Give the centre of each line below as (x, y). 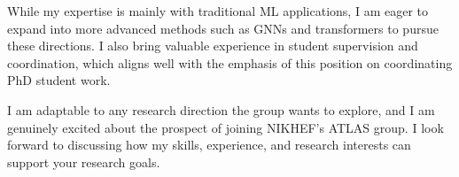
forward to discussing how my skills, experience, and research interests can (209, 145)
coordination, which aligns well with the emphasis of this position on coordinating (230, 62)
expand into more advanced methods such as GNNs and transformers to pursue (223, 28)
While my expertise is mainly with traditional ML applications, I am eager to (218, 11)
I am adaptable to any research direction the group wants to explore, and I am (221, 109)
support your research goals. (84, 162)
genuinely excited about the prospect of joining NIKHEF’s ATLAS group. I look (226, 127)
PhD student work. (59, 80)
